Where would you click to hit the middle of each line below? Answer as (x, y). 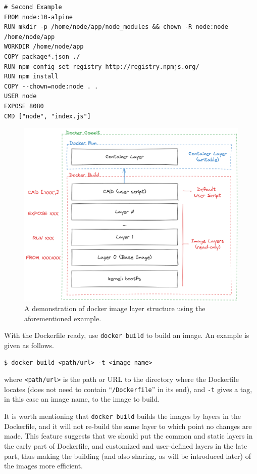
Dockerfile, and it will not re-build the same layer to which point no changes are (128, 426)
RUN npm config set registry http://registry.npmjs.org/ (102, 67)
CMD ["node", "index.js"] (47, 116)
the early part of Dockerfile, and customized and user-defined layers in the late (126, 445)
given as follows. (29, 345)
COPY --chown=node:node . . (51, 86)
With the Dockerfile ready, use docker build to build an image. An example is (127, 335)
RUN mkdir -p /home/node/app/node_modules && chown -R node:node (116, 27)
